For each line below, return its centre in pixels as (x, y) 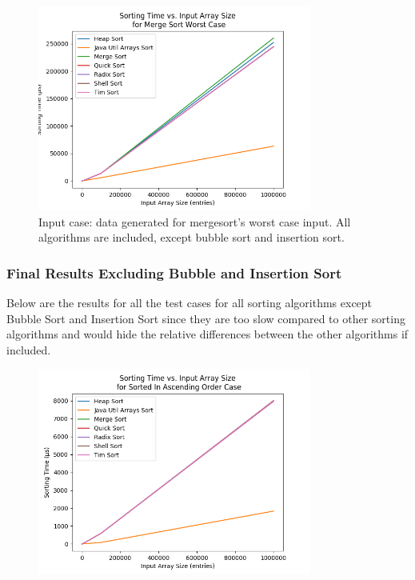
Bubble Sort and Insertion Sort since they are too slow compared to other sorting (206, 318)
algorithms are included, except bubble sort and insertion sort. (192, 237)
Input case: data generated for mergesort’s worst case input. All (195, 221)
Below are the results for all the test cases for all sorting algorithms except (190, 303)
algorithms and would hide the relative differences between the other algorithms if (207, 334)
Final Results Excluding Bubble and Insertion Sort (174, 272)
